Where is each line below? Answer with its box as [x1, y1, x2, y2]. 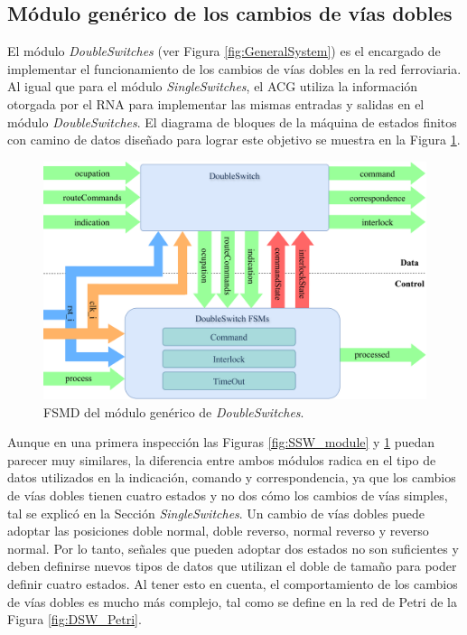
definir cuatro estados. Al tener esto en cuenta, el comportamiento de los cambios [7, 574, 458, 593]
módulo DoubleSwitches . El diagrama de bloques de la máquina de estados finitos [7, 112, 457, 131]
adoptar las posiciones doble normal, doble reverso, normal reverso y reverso [7, 521, 429, 540]
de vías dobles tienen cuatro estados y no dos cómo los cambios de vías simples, [7, 486, 448, 505]
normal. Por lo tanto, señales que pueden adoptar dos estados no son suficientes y [7, 538, 459, 557]
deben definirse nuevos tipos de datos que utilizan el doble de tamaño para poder [7, 556, 457, 575]
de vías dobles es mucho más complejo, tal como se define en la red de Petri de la [7, 592, 457, 611]
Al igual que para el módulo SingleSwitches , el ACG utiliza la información [7, 77, 418, 96]
